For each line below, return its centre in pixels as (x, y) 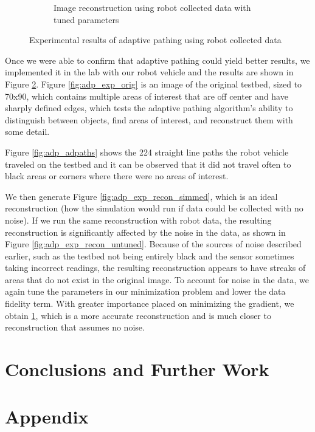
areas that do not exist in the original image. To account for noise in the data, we (157, 279)
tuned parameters (86, 19)
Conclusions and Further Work (137, 369)
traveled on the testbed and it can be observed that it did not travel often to (148, 164)
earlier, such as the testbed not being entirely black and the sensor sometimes (150, 255)
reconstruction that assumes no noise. (75, 327)
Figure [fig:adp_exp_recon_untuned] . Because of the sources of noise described (153, 244)
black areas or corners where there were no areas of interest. (117, 176)
